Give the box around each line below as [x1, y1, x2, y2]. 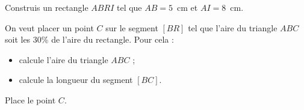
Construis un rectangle [5, 1, 88, 13]
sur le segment [105, 21, 158, 34]
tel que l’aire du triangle [188, 21, 278, 34]
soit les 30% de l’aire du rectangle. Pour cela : [5, 33, 174, 46]
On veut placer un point [5, 21, 94, 34]
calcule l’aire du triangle [19, 53, 108, 66]
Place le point [5, 93, 56, 106]
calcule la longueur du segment [19, 73, 133, 86]
